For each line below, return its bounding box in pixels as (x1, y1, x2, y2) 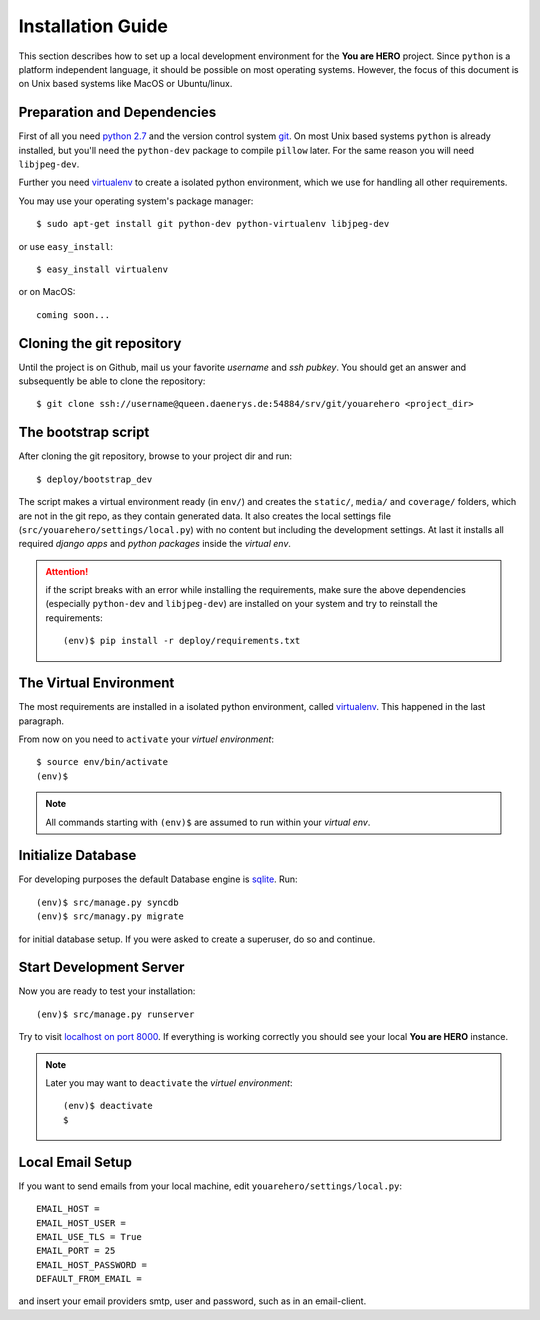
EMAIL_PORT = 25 (36, 1245, 116, 1257)
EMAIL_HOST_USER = (36, 1217, 127, 1229)
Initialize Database (18, 847, 137, 864)
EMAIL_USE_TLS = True (36, 1231, 142, 1242)
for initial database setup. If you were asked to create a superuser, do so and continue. (18, 933, 376, 945)
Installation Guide (18, 15, 169, 37)
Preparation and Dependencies (18, 104, 217, 121)
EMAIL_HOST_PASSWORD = (36, 1259, 148, 1270)
